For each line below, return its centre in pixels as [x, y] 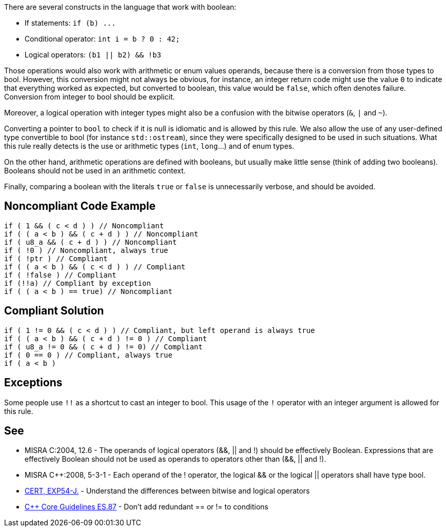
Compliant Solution [54, 311]
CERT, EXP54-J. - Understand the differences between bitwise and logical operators [167, 491]
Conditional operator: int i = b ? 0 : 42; [102, 39]
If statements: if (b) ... [70, 23]
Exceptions [33, 383]
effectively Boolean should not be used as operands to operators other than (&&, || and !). [175, 459]
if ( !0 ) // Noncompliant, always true [86, 250]
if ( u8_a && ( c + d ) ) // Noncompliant [91, 242]
